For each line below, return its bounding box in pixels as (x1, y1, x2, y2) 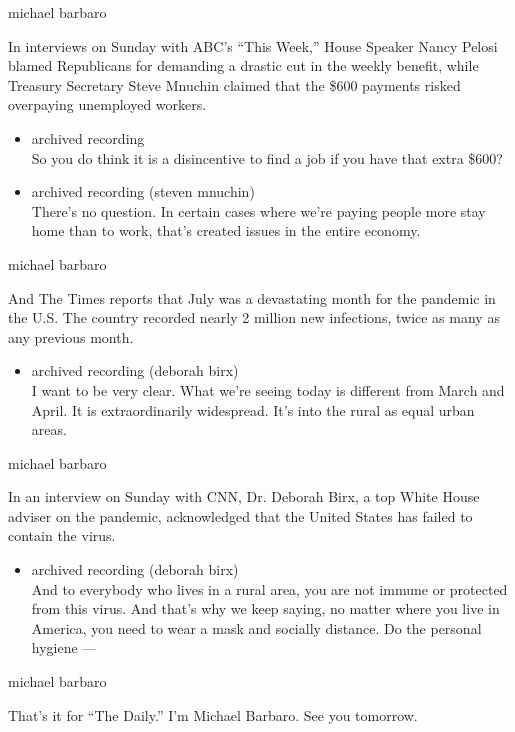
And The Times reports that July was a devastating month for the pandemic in (8, 287, 496, 308)
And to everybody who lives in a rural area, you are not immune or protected (31, 578, 508, 599)
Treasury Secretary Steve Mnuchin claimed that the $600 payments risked (8, 74, 461, 95)
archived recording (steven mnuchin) (31, 181, 255, 202)
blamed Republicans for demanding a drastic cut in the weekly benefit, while (8, 55, 479, 76)
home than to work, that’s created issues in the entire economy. (31, 220, 421, 241)
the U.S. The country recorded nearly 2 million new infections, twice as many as (8, 307, 500, 328)
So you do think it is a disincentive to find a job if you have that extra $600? (31, 147, 503, 168)
